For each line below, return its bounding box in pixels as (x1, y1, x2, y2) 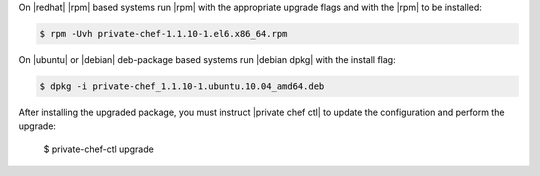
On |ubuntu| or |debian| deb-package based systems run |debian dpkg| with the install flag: (18, 53, 396, 65)
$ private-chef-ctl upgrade (43, 143, 154, 155)
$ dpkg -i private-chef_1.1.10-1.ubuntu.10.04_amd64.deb (39, 80, 325, 92)
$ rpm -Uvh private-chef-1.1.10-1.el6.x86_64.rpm (39, 28, 288, 39)
